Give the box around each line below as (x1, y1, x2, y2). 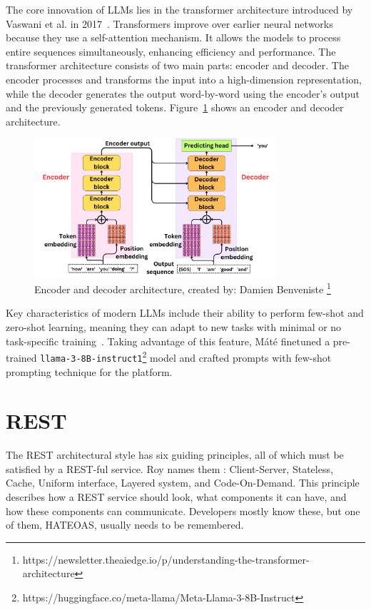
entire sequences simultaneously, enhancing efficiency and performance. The (6, 44, 336, 59)
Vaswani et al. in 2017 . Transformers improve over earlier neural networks (6, 16, 333, 31)
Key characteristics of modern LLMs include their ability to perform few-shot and (6, 305, 364, 320)
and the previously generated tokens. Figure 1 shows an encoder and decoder (6, 100, 344, 115)
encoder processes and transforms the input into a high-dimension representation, (6, 71, 362, 86)
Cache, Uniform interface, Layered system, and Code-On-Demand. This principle (6, 475, 360, 490)
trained (6, 350, 37, 365)
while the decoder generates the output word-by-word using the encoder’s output (6, 86, 360, 101)
